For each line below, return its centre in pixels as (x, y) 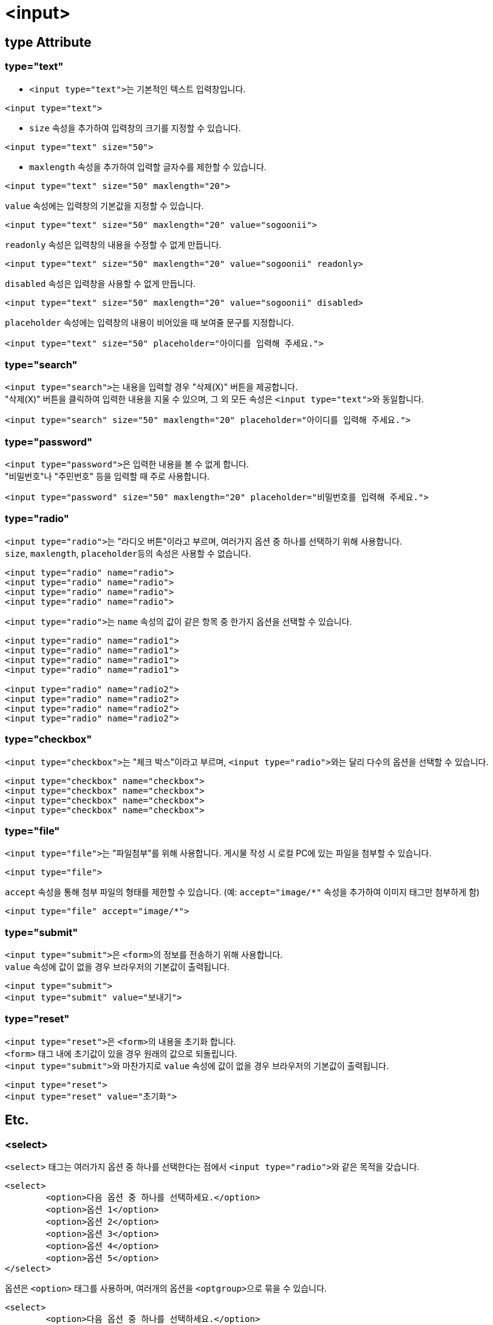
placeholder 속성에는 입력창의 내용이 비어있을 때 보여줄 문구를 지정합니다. (150, 322)
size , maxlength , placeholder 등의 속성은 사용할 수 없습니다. (128, 553)
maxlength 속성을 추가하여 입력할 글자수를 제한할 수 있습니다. (148, 167)
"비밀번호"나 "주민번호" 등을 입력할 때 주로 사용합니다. (107, 477)
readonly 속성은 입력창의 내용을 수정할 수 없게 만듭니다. (113, 244)
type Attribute (48, 42)
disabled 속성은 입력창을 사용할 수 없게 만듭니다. (100, 283)
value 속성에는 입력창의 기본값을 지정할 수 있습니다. (104, 205)
